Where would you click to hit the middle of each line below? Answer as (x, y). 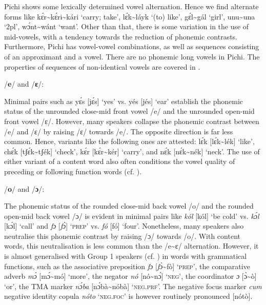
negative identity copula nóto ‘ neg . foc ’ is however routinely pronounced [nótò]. (128, 296)
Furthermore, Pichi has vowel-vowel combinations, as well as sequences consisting (132, 46)
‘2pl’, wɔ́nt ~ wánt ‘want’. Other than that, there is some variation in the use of (127, 26)
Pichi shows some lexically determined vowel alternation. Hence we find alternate (131, 6)
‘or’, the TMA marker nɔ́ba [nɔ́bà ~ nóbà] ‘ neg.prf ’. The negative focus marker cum (133, 286)
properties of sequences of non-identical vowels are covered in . (102, 66)
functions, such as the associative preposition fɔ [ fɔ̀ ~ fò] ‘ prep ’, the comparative (127, 266)
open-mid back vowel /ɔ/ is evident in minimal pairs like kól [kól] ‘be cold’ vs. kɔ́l (132, 216)
